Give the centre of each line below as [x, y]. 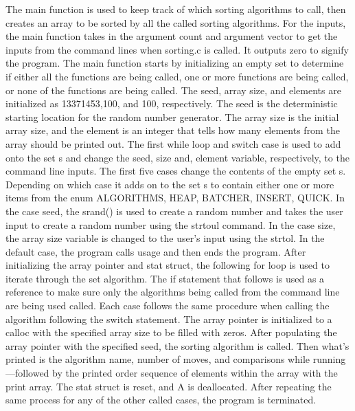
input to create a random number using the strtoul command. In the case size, [171, 224]
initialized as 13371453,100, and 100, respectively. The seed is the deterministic [172, 103]
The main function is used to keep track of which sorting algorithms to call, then [176, 9]
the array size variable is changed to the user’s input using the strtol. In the [165, 238]
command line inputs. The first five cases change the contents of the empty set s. [176, 171]
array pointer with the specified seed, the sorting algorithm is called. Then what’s [177, 345]
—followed [27, 373]
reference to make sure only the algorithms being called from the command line [173, 292]
